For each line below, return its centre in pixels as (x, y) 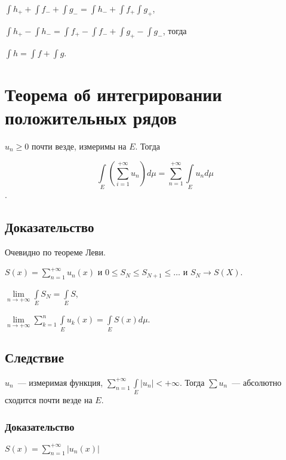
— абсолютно (257, 382)
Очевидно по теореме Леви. (55, 252)
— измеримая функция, (60, 382)
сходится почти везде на (49, 400)
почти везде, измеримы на (79, 146)
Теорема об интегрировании (113, 94)
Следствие (35, 357)
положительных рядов (91, 117)
